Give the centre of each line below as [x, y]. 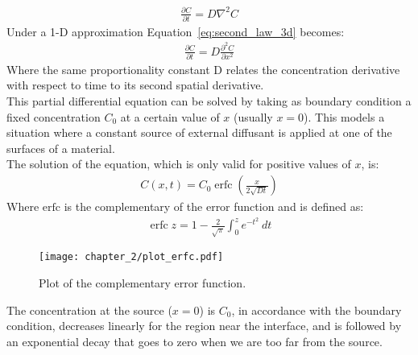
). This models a [344, 116]
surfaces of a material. [61, 148]
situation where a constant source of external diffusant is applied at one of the [199, 132]
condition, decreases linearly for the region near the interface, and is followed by [204, 326]
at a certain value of [170, 116]
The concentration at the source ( [89, 310]
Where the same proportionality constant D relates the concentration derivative [203, 69]
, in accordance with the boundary [317, 310]
